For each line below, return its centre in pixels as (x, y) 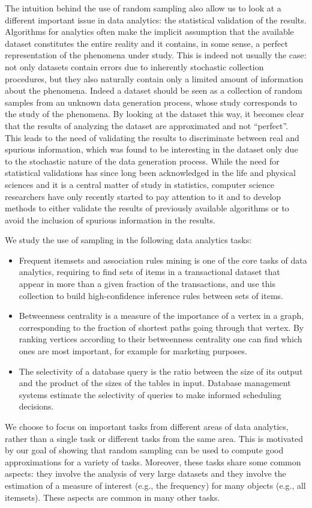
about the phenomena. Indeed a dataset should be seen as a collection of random (154, 90)
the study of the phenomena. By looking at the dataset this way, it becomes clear (154, 114)
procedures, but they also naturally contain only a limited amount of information (154, 78)
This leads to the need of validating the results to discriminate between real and (152, 137)
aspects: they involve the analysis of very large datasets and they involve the (145, 473)
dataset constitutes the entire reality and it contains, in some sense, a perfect (146, 43)
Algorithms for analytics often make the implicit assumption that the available (149, 32)
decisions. (36, 406)
